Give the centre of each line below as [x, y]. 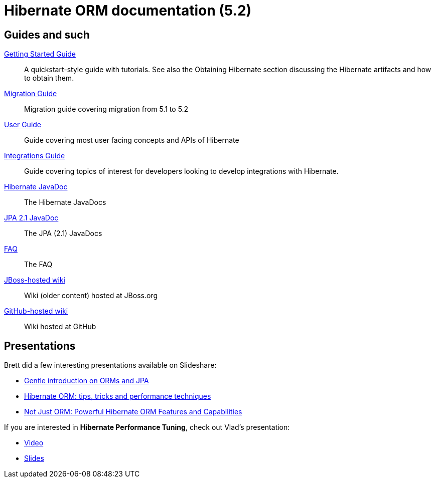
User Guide [23, 125]
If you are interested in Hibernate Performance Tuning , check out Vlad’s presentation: [147, 427]
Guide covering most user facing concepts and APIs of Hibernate [132, 140]
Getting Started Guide [40, 54]
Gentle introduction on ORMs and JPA [87, 381]
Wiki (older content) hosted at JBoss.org [91, 296]
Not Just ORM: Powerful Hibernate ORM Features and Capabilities [133, 412]
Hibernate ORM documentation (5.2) [128, 11]
